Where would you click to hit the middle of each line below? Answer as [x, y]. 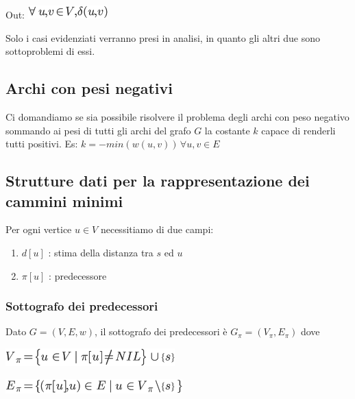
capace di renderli [298, 130]
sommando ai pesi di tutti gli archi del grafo [98, 130]
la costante [227, 130]
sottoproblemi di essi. [50, 51]
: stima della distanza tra [101, 252]
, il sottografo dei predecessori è [161, 331]
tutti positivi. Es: [42, 144]
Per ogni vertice [39, 229]
